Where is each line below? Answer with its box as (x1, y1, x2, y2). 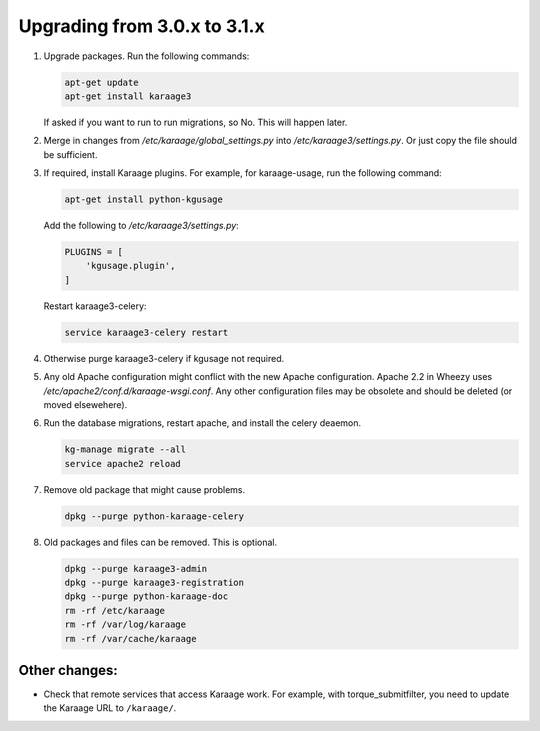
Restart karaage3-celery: (43, 300, 147, 312)
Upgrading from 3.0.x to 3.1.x (18, 15, 265, 37)
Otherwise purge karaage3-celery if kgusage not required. (43, 352, 285, 364)
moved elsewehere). (43, 398, 128, 410)
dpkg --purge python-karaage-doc (64, 591, 229, 602)
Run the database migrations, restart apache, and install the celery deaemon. (43, 417, 362, 429)
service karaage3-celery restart (64, 326, 229, 338)
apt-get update (64, 76, 139, 88)
